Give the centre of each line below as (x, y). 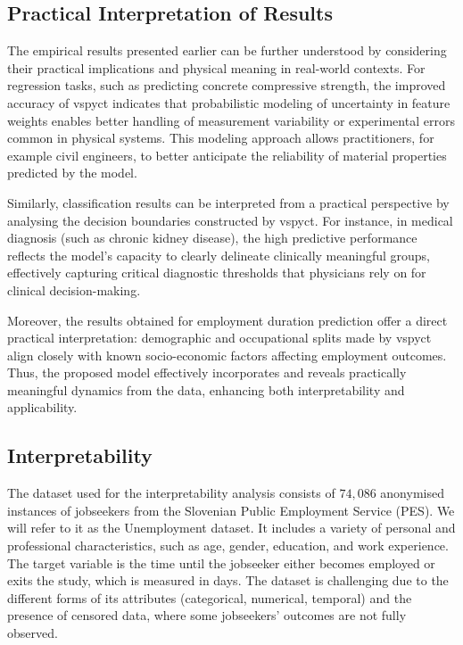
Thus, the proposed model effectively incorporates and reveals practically (207, 372)
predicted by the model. (72, 173)
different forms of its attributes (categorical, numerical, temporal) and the (210, 597)
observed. (33, 633)
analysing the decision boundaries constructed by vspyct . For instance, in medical (230, 220)
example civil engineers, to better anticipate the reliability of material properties (227, 155)
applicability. (42, 407)
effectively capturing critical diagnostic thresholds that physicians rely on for (217, 273)
